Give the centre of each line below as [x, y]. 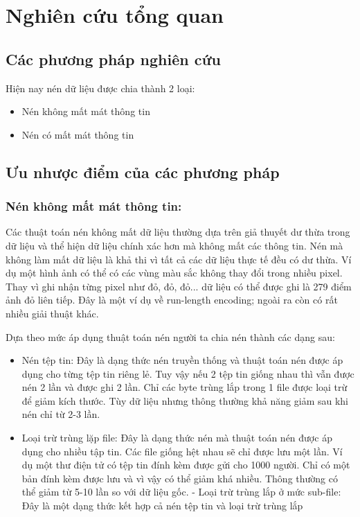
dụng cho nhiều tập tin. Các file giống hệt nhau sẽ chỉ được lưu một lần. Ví [182, 451]
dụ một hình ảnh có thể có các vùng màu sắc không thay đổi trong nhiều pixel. [174, 273]
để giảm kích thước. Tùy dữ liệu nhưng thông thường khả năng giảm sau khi [185, 400]
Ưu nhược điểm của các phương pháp [143, 172]
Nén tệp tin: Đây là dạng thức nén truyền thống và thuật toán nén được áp [182, 360]
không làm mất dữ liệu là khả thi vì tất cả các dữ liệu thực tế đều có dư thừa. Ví [179, 259]
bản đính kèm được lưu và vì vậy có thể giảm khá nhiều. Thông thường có [180, 478]
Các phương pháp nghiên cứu [113, 59]
